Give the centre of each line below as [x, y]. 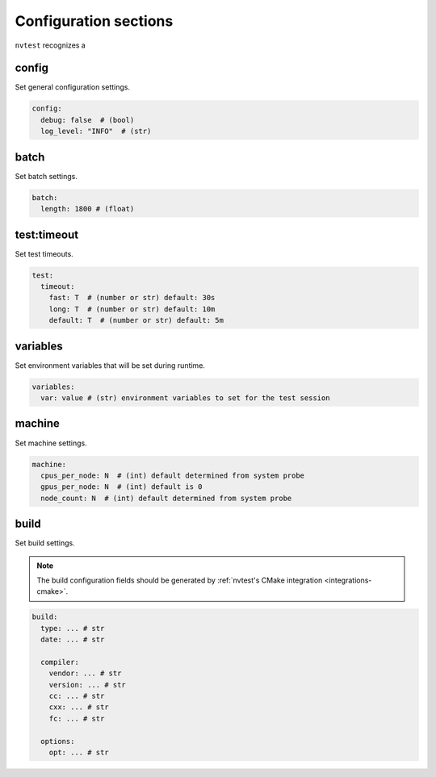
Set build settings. [45, 543]
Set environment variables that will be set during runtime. [110, 365]
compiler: [60, 662]
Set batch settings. [46, 176]
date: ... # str [73, 640]
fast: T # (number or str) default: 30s [132, 298]
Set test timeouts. [44, 253]
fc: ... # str [77, 719]
